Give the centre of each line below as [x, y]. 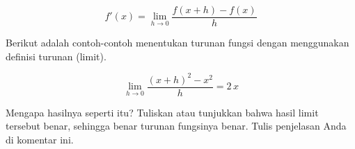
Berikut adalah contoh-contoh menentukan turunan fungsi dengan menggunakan [177, 43]
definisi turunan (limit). [56, 56]
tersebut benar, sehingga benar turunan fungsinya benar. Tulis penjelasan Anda [176, 126]
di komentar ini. [40, 139]
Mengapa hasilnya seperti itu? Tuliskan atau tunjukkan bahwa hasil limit [162, 112]
